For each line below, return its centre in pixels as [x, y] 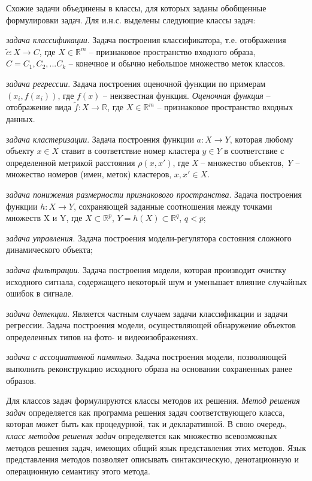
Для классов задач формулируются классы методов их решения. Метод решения [153, 400]
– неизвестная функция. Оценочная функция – [187, 95]
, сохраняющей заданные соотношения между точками [173, 206]
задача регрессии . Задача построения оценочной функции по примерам [136, 83]
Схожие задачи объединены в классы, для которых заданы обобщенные [136, 8]
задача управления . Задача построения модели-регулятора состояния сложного [149, 238]
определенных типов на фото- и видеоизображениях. [102, 336]
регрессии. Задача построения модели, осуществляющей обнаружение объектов [151, 325]
